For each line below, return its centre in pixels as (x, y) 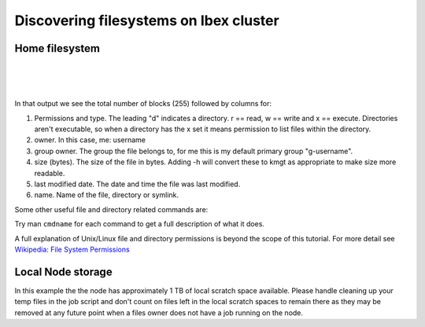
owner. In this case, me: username (90, 140)
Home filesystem (57, 48)
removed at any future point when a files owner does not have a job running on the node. (159, 312)
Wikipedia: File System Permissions (72, 249)
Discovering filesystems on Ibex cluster (147, 20)
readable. (50, 173)
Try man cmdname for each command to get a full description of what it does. (140, 224)
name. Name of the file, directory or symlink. (107, 195)
